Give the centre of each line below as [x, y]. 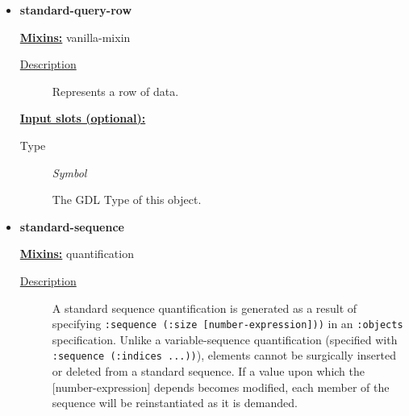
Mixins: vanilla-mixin [75, 37]
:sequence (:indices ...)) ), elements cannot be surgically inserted [224, 355]
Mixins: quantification [77, 254]
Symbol [69, 172]
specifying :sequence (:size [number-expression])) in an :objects [227, 324]
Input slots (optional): [83, 118]
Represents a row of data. [115, 91]
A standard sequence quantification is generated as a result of [204, 308]
